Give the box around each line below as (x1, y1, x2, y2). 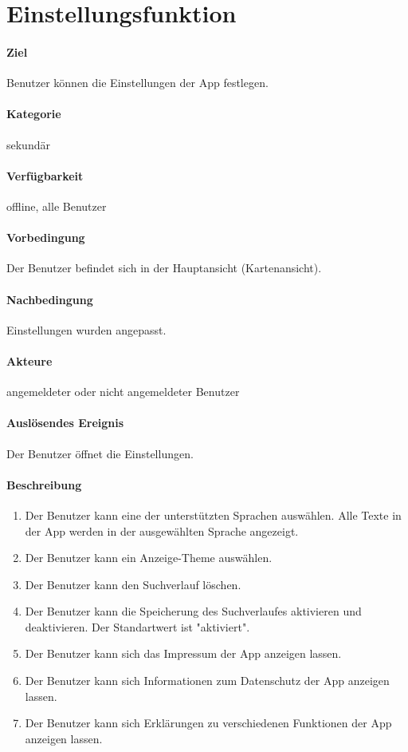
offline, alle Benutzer (6, 197, 107, 214)
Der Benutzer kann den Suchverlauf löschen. (25, 576, 241, 592)
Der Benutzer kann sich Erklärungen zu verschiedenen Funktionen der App (25, 714, 392, 731)
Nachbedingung (6, 291, 93, 307)
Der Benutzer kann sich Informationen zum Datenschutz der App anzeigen (25, 672, 390, 689)
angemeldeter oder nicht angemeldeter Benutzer (6, 383, 240, 400)
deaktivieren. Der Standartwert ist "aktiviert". (25, 618, 250, 635)
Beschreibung (6, 476, 82, 493)
